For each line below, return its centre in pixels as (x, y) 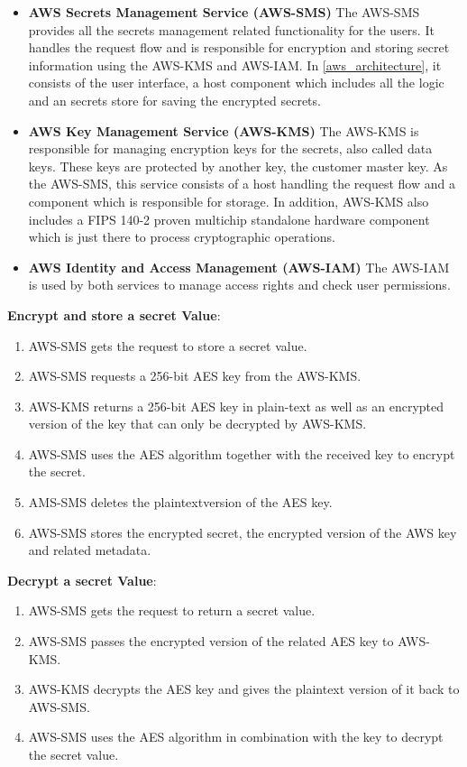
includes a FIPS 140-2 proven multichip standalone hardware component (229, 219)
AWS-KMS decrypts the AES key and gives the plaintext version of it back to (244, 689)
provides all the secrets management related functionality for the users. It (231, 29)
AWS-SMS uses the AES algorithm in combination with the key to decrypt (236, 737)
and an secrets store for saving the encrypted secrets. (174, 100)
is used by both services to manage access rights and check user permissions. (239, 285)
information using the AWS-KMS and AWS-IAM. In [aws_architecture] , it (235, 65)
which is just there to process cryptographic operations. (182, 237)
